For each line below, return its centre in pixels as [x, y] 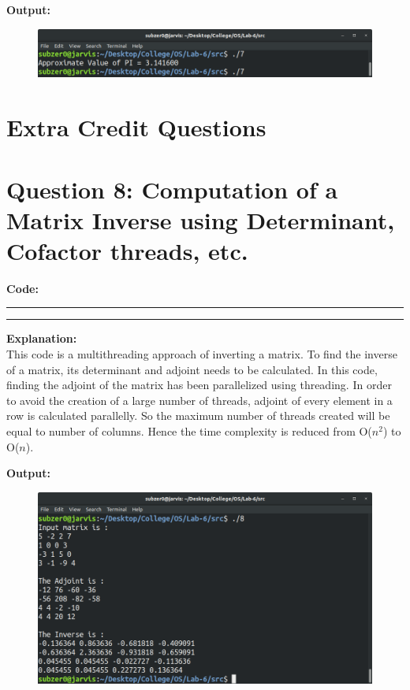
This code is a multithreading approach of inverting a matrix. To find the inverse [202, 354]
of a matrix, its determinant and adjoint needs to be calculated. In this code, [192, 369]
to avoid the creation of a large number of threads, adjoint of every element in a [199, 400]
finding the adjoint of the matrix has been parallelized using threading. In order [199, 385]
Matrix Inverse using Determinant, [201, 219]
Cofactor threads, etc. [127, 250]
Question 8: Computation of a [172, 189]
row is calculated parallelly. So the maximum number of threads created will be [198, 415]
